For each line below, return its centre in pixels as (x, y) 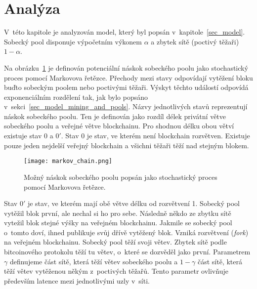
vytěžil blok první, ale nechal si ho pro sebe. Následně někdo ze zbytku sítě (118, 213)
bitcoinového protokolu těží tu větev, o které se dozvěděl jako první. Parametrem (127, 252)
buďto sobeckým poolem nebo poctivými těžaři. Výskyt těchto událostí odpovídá (126, 87)
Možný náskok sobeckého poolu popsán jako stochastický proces (121, 177)
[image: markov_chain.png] (68, 161)
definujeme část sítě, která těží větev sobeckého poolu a (94, 261)
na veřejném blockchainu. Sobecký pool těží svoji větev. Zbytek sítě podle (115, 242)
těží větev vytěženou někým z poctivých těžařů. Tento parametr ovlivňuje (116, 271)
